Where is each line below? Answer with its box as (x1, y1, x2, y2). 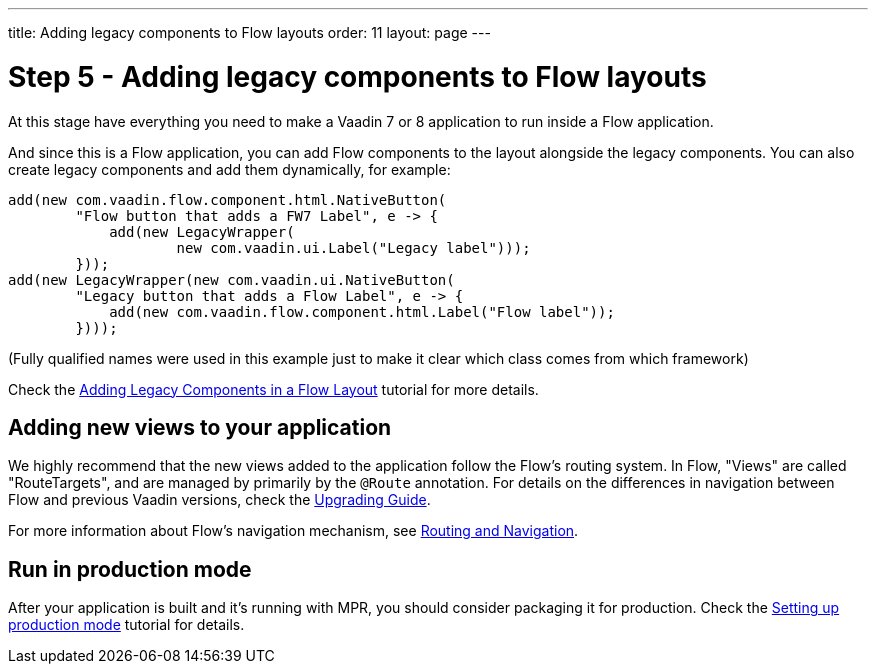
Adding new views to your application (8, 414, 392, 440)
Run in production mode (8, 556, 252, 582)
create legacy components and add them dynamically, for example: (8, 160, 451, 178)
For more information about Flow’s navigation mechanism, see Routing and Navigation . (8, 522, 579, 540)
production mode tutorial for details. (8, 616, 245, 634)
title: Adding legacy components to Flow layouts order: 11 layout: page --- (8, 24, 491, 41)
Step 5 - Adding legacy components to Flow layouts (8, 59, 707, 94)
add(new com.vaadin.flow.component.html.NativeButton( (8, 191, 447, 208)
